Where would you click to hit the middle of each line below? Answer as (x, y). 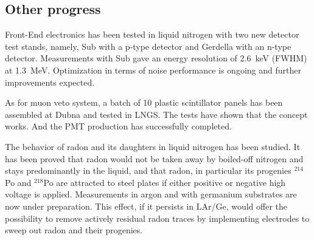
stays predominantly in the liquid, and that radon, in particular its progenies (148, 170)
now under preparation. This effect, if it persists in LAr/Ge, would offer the (146, 206)
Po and (18, 182)
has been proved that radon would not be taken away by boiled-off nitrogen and (154, 158)
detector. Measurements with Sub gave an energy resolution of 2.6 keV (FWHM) (156, 58)
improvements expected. (50, 82)
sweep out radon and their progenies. (74, 230)
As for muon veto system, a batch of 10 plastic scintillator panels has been (144, 102)
